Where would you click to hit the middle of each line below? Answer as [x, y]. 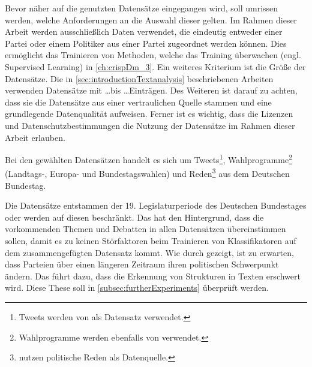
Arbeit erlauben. [35, 137]
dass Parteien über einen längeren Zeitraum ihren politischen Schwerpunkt [142, 264]
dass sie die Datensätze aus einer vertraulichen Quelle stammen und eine [138, 102]
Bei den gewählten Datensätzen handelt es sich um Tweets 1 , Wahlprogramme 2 [149, 159]
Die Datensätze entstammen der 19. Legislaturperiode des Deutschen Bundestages [156, 205]
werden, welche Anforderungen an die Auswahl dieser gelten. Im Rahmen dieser [151, 19]
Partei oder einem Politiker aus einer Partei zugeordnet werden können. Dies [146, 43]
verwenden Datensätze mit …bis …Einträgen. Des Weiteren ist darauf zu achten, [151, 90]
